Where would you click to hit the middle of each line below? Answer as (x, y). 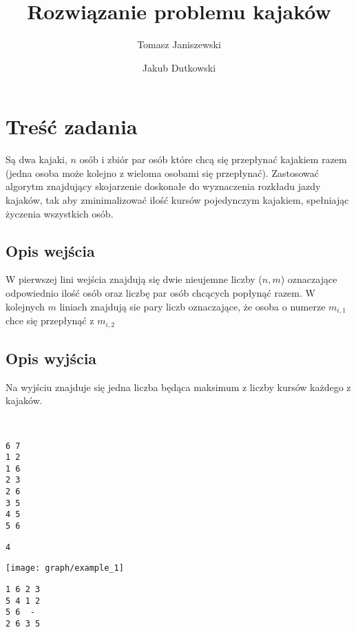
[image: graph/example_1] (65, 568)
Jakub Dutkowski (179, 67)
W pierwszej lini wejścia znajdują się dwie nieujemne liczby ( (134, 279)
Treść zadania (72, 126)
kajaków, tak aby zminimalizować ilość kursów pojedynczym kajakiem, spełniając (177, 200)
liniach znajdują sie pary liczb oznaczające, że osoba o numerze (192, 306)
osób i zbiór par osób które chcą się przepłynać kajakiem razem (213, 159)
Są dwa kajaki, (36, 159)
